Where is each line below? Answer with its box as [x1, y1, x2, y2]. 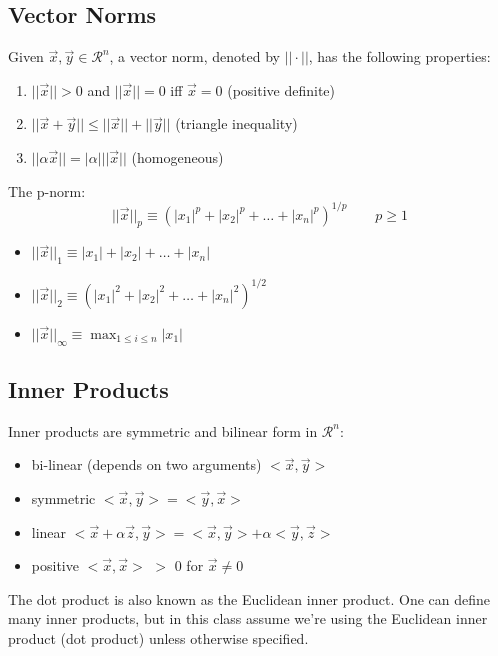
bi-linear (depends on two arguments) [31, 454, 262, 475]
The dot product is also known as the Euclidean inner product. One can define [8, 588, 491, 609]
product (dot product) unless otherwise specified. [8, 627, 309, 648]
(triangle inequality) [175, 113, 298, 134]
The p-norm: [8, 180, 86, 201]
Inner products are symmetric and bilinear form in [8, 420, 318, 441]
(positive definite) [227, 79, 336, 100]
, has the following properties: [308, 46, 491, 67]
